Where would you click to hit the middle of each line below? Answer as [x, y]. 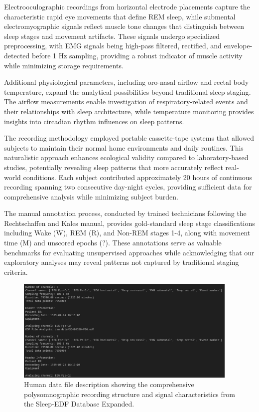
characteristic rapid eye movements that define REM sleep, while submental [120, 16]
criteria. [16, 272]
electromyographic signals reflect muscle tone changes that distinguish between [124, 26]
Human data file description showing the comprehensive [109, 384]
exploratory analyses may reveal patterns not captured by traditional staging [122, 262]
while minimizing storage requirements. [64, 65]
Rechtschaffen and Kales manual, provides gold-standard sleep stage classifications [129, 223]
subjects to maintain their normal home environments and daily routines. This [124, 147]
